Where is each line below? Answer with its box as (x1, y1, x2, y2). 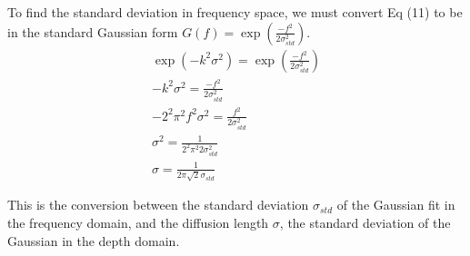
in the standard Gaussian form (7, 22, 178, 41)
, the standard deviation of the (279, 213, 451, 232)
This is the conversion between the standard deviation (7, 195, 309, 214)
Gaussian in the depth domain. (7, 231, 180, 250)
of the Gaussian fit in (336, 195, 455, 214)
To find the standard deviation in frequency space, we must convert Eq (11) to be (7, 3, 463, 21)
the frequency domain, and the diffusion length (7, 213, 269, 232)
